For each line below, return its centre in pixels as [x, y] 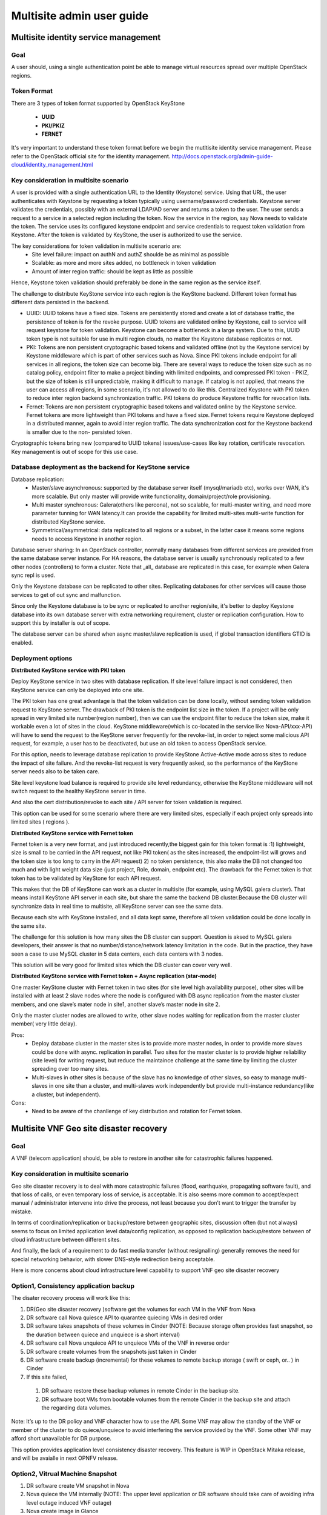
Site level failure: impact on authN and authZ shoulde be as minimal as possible [130, 255]
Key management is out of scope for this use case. [74, 451]
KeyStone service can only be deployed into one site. [78, 690]
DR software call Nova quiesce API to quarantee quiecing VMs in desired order [125, 1317]
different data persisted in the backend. [61, 302]
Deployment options [42, 658]
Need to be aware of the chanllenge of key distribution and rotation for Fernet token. [137, 1111]
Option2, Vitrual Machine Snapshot [64, 1474]
